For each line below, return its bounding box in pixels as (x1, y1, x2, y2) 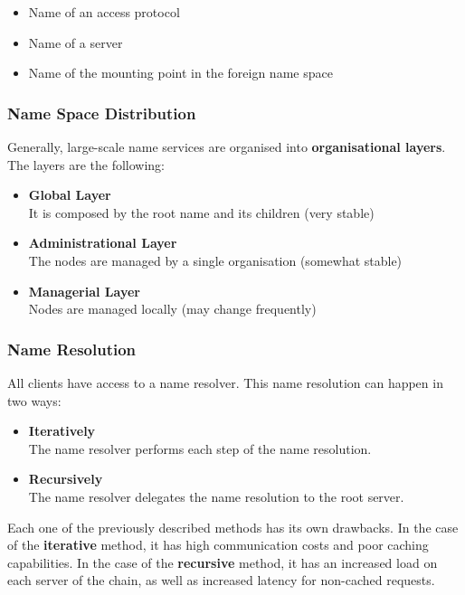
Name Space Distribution (7, 101, 196, 124)
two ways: (7, 391, 62, 410)
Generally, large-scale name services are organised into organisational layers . (7, 137, 446, 156)
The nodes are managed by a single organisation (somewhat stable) (28, 250, 403, 269)
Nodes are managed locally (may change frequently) (28, 299, 317, 318)
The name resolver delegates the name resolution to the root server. (28, 486, 404, 505)
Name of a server (28, 33, 123, 52)
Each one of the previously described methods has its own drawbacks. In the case (7, 517, 459, 536)
